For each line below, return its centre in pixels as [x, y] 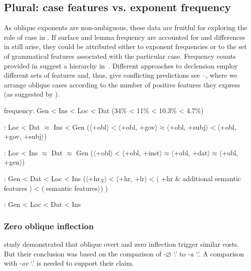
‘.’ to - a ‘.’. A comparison [209, 253]
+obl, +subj [187, 127]
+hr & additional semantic [201, 178]
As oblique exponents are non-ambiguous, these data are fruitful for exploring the [125, 27]
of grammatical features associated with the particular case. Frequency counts [120, 56]
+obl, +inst [142, 152]
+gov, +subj [23, 136]
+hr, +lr [132, 178]
